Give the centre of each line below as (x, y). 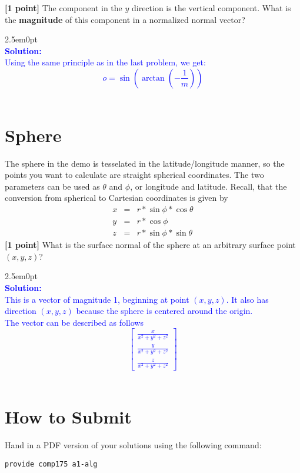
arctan (153, 78)
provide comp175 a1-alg (51, 464)
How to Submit (68, 416)
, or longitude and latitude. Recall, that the (209, 186)
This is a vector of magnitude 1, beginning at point (97, 299)
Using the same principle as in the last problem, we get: (105, 62)
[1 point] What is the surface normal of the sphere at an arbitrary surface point (150, 245)
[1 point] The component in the (64, 8)
